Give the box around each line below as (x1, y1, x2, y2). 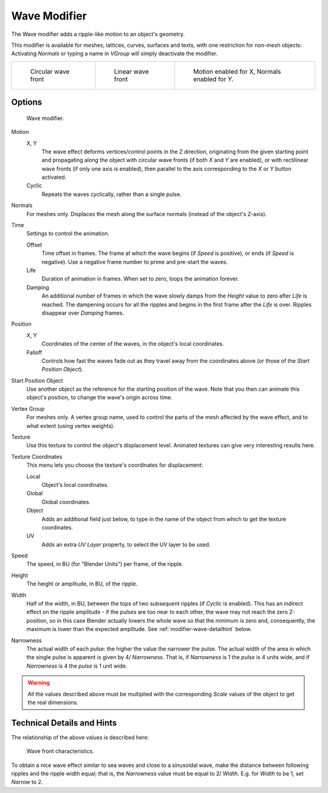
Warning (27, 679, 50, 686)
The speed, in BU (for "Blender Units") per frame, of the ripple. (26, 561, 183, 568)
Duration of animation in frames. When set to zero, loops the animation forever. (41, 275, 239, 282)
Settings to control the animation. (26, 230, 109, 237)
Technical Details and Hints (11, 718, 117, 728)
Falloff (26, 349, 43, 356)
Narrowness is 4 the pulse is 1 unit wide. (26, 662, 128, 669)
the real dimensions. (27, 699, 79, 706)
